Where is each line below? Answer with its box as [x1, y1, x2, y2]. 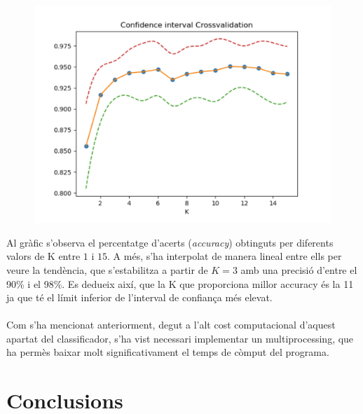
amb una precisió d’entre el [240, 262, 357, 277]
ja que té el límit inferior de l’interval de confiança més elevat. [6, 290, 273, 305]
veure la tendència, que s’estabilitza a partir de [6, 262, 208, 277]
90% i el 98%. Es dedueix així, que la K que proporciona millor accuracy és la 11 [6, 276, 354, 291]
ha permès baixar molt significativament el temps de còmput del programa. [6, 345, 329, 359]
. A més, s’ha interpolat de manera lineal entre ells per [107, 249, 342, 263]
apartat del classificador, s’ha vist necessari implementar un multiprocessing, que [6, 331, 354, 345]
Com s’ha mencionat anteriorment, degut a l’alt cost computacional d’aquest [6, 317, 336, 332]
